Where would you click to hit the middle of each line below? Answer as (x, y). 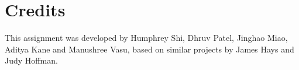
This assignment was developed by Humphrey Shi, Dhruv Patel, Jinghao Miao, (146, 38)
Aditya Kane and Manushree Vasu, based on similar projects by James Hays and (149, 49)
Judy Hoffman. (31, 60)
